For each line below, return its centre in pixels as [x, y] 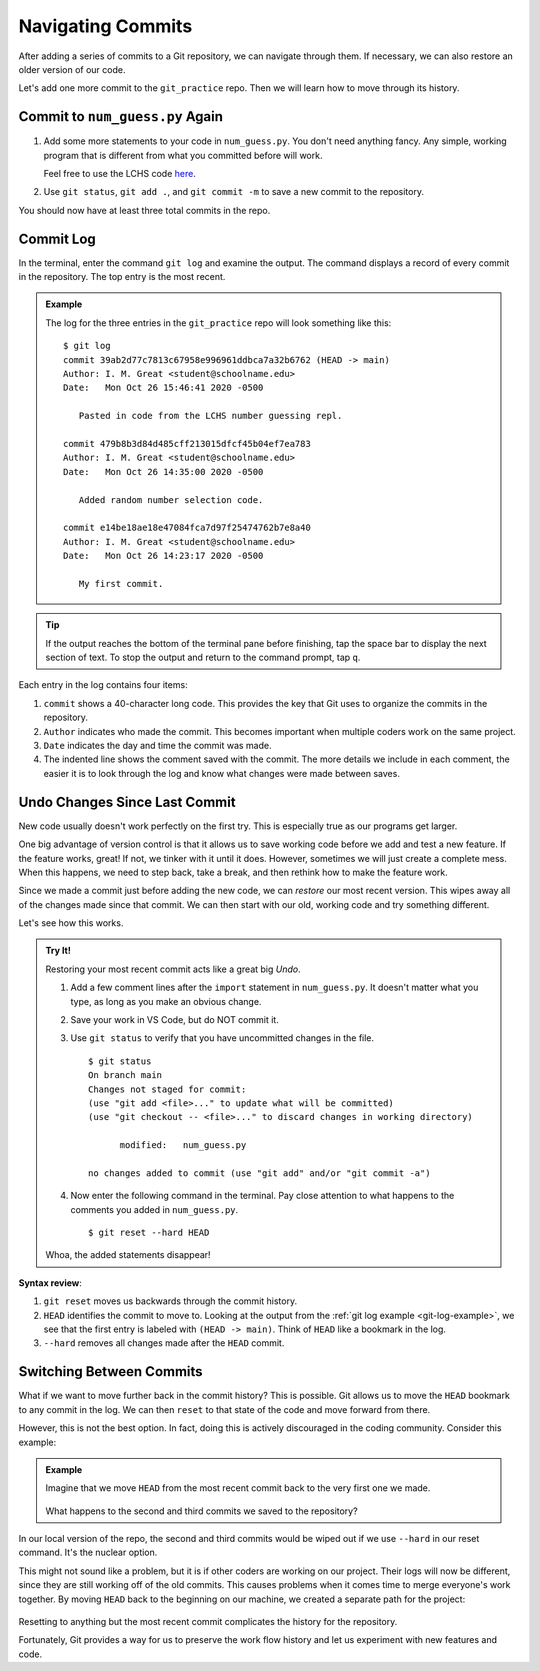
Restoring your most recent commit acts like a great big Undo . [173, 969]
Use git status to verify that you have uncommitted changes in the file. [222, 1038]
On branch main [125, 1075]
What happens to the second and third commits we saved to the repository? [202, 1511]
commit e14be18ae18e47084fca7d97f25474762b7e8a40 [187, 528]
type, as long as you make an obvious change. [166, 1001]
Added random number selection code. [171, 499]
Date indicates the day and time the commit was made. [157, 746]
